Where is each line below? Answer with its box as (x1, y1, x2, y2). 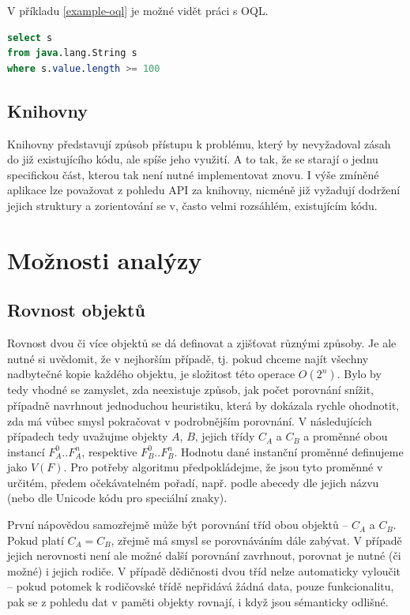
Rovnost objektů (7, 298, 145, 322)
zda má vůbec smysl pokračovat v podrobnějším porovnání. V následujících (7, 412, 372, 429)
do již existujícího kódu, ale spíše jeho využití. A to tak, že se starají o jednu (7, 151, 378, 167)
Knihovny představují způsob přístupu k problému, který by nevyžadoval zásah (7, 135, 391, 152)
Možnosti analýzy (7, 243, 202, 276)
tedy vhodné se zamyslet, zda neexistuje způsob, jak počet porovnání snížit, (7, 381, 374, 398)
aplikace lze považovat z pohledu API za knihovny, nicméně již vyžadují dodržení (7, 182, 401, 198)
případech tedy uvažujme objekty (7, 428, 168, 444)
